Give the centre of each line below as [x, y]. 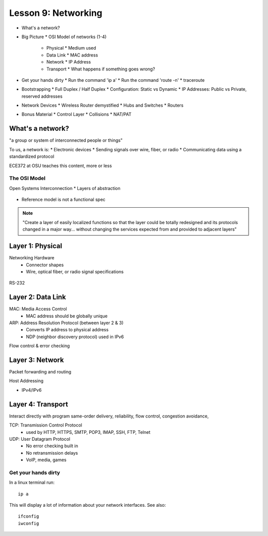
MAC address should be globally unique [67, 316]
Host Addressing [26, 381]
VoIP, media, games [46, 460]
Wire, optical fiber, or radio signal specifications [75, 271]
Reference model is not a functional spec [64, 200]
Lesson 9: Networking [56, 13]
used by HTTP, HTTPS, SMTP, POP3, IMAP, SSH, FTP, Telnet [88, 432]
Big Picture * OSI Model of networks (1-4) [64, 37]
